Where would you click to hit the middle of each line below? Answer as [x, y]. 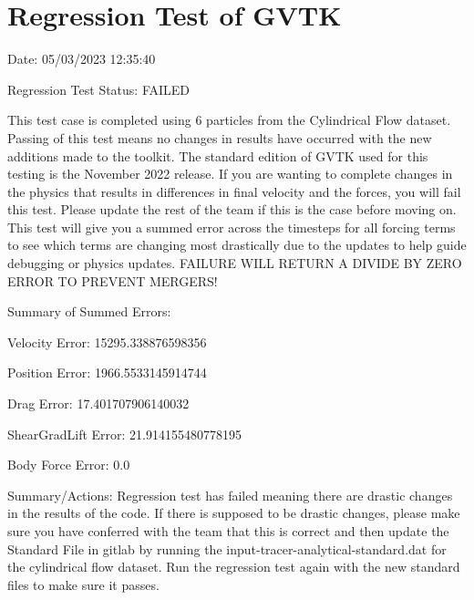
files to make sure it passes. [83, 584]
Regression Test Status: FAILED [99, 89]
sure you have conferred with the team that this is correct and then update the [228, 531]
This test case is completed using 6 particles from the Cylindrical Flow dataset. [229, 120]
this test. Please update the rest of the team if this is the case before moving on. [232, 209]
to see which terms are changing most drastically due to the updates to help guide [237, 245]
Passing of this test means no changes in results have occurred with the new [220, 137]
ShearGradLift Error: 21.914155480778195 [125, 434]
